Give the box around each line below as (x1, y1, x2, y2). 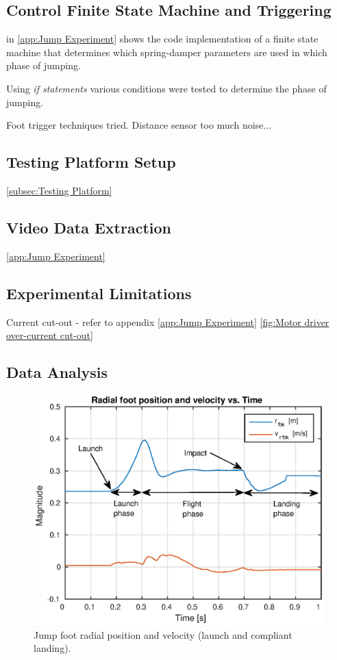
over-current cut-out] (6, 328, 93, 342)
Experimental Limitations (6, 282, 192, 303)
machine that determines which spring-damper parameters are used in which (6, 45, 327, 59)
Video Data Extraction (6, 216, 171, 238)
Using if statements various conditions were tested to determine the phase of (6, 81, 327, 95)
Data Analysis (6, 361, 108, 383)
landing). (34, 641, 71, 655)
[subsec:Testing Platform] (6, 183, 112, 197)
